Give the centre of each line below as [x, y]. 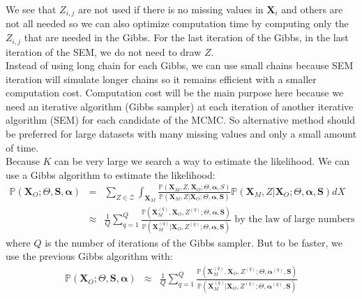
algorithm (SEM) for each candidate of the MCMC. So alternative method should [180, 120]
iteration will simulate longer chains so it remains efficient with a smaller [161, 79]
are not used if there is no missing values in [171, 9]
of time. [22, 147]
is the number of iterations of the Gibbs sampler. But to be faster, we [194, 242]
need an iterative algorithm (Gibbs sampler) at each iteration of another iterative [180, 106]
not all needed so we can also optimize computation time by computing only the [177, 23]
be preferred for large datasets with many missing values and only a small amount [181, 134]
